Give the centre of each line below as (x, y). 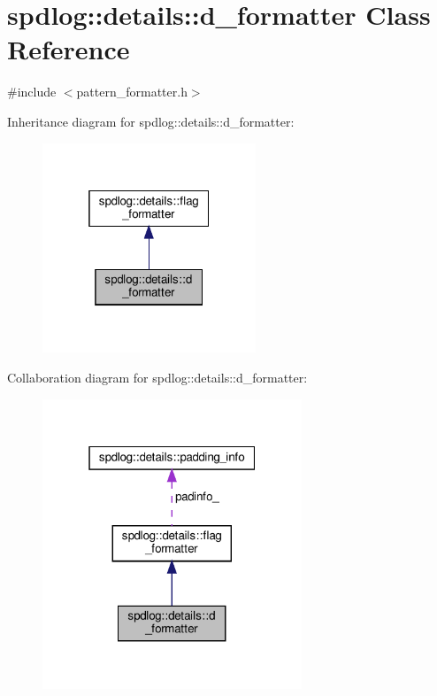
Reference (69, 49)
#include (32, 92)
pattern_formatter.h (132, 92)
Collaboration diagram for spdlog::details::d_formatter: (157, 377)
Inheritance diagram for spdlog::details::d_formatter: (151, 121)
